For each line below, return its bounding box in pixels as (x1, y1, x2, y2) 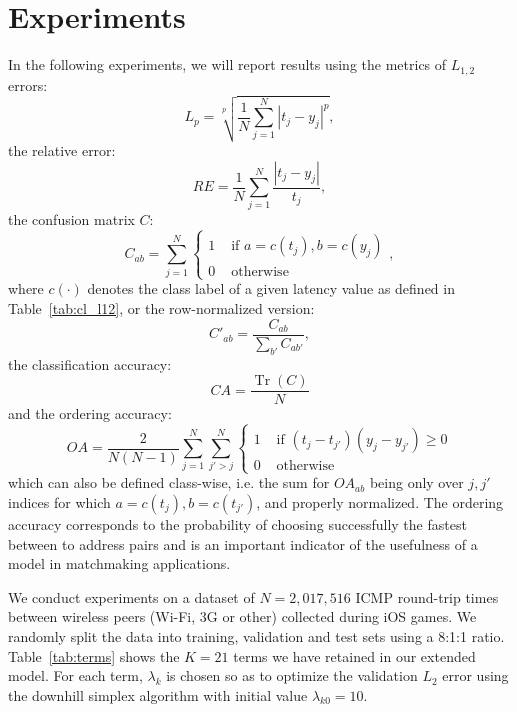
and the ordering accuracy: (8, 403, 172, 424)
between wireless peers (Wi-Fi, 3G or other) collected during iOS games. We (8, 606, 477, 627)
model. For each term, (8, 665, 143, 686)
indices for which (8, 491, 111, 512)
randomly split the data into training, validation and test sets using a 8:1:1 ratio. (8, 625, 505, 646)
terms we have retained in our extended (233, 645, 476, 666)
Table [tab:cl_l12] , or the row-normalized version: (8, 298, 315, 319)
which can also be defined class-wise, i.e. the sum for (8, 472, 330, 493)
